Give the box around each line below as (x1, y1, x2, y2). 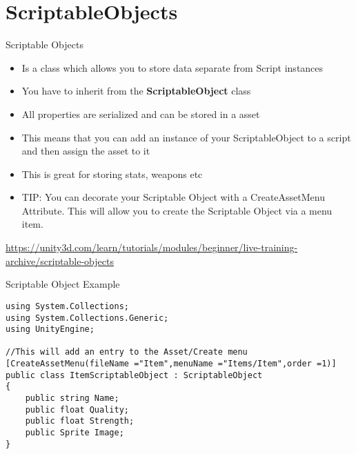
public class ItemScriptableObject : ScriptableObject (6, 370, 263, 380)
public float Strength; (25, 416, 135, 426)
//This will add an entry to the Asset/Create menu (6, 347, 248, 357)
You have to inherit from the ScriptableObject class (21, 83, 251, 98)
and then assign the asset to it (21, 144, 150, 158)
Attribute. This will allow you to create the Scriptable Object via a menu (21, 203, 333, 217)
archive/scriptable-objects (6, 253, 114, 268)
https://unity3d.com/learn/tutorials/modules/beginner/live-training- (6, 240, 298, 255)
